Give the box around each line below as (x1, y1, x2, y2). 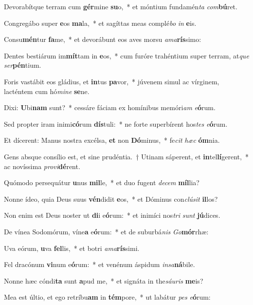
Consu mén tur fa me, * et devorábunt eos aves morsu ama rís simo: (4, 34, 201, 44)
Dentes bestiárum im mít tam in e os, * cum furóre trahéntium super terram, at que (4, 50, 249, 60)
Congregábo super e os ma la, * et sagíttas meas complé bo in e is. (4, 18, 197, 28)
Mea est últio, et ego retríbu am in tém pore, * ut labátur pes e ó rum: (4, 292, 211, 302)
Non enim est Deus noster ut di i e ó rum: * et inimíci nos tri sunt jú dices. (4, 210, 220, 220)
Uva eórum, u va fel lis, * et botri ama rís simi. (4, 243, 140, 253)
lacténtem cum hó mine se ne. (4, 86, 90, 96)
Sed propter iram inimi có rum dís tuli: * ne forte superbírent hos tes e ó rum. (4, 118, 228, 129)
